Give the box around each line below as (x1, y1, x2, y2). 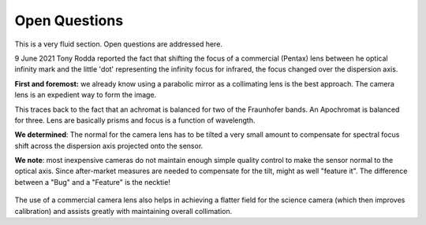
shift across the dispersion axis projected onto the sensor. (14, 141, 204, 150)
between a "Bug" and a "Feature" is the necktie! (14, 177, 171, 186)
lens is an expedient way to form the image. (14, 90, 157, 100)
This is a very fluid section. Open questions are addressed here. (14, 39, 222, 49)
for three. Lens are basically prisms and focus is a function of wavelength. (14, 115, 256, 125)
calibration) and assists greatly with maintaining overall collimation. (14, 206, 233, 216)
